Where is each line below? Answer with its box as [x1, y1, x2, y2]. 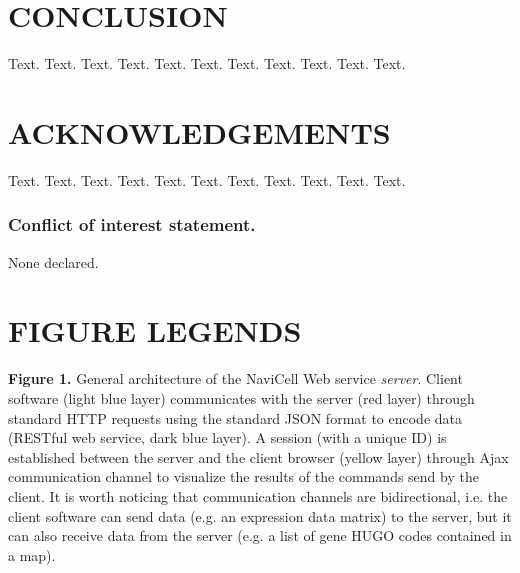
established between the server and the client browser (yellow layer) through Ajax [8, 446, 509, 467]
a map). [8, 544, 56, 565]
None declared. [8, 251, 99, 272]
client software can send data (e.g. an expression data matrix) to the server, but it [8, 505, 512, 526]
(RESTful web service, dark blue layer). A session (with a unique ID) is [8, 427, 447, 448]
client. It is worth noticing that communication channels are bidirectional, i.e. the [8, 485, 508, 506]
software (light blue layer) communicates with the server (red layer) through [8, 387, 475, 408]
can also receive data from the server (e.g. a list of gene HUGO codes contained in [8, 525, 512, 546]
